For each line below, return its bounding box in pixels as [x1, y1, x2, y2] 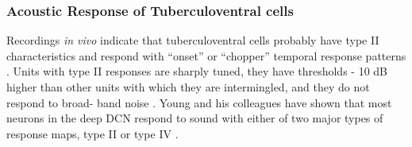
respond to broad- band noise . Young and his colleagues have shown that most [6, 94, 392, 110]
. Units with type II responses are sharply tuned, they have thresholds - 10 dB [6, 63, 387, 79]
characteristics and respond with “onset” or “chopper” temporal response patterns [6, 47, 406, 64]
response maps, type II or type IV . [6, 125, 179, 141]
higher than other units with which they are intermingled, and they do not [6, 79, 370, 95]
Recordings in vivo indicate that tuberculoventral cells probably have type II [6, 32, 379, 48]
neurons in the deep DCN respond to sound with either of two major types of [6, 110, 383, 126]
